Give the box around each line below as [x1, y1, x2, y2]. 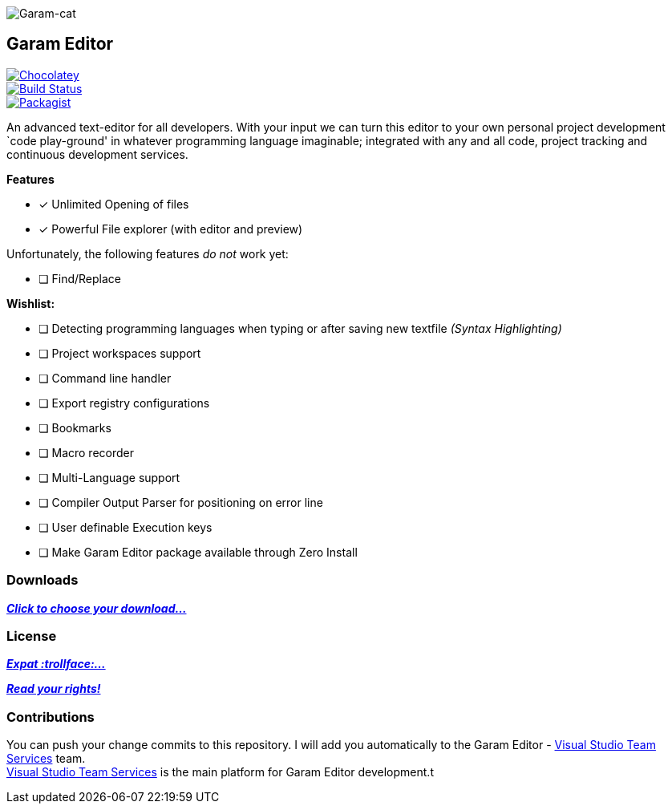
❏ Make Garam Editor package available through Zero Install [38, 545, 358, 559]
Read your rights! [6, 682, 101, 696]
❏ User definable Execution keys [38, 520, 213, 534]
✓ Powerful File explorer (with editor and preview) [38, 221, 303, 236]
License [6, 627, 57, 644]
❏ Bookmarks [38, 420, 111, 435]
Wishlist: [6, 296, 55, 310]
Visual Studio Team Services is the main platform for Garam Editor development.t [6, 765, 434, 780]
